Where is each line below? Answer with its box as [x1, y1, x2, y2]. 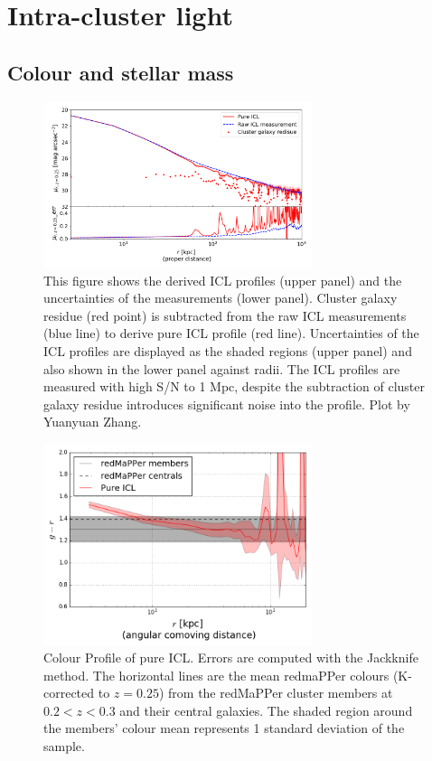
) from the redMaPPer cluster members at [158, 683, 393, 702]
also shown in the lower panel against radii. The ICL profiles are [43, 359, 400, 378]
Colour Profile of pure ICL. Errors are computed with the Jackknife [43, 648, 418, 667]
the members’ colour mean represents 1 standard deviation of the [43, 719, 405, 738]
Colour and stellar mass [7, 58, 234, 86]
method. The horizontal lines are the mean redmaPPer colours [43, 665, 390, 684]
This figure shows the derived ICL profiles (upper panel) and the [43, 270, 402, 289]
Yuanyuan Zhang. [43, 412, 142, 431]
